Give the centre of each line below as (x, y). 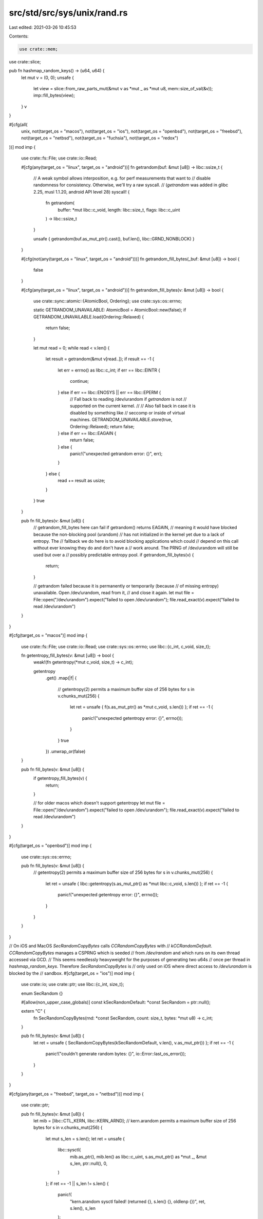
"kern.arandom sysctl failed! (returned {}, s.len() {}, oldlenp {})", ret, (138, 1201)
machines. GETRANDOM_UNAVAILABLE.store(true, (121, 420)
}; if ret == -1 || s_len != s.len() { (77, 1183)
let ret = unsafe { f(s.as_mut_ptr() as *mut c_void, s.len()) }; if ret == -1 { (141, 707)
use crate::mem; (39, 49)
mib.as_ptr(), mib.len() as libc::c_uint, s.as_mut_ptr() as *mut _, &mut (138, 1157)
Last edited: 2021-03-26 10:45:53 (43, 27)
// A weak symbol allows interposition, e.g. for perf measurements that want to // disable (122, 178)
